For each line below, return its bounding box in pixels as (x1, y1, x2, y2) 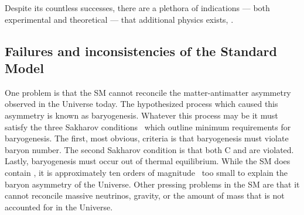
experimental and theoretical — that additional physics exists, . (5, 13, 234, 25)
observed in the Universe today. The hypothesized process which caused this (5, 98, 278, 110)
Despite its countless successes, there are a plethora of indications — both (5, 2, 270, 13)
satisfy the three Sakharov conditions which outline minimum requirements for (5, 120, 291, 133)
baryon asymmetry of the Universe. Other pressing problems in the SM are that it (5, 178, 300, 190)
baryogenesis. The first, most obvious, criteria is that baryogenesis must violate (5, 132, 289, 144)
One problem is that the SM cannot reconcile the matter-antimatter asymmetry (5, 86, 291, 98)
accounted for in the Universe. (5, 200, 113, 213)
